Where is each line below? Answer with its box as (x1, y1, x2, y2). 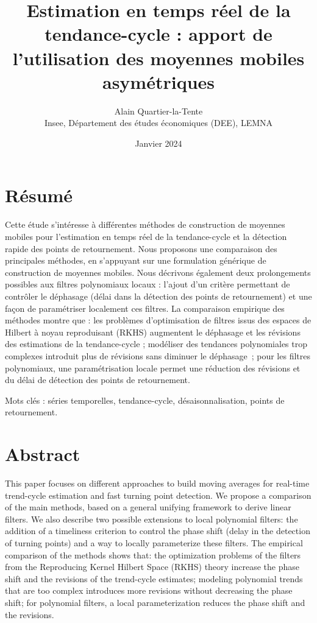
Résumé (5, 183, 73, 208)
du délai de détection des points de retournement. (5, 373, 190, 386)
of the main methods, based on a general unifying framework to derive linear (5, 501, 291, 513)
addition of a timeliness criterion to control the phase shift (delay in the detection (5, 524, 310, 537)
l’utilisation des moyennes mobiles (12, 45, 305, 70)
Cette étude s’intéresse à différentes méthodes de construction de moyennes (5, 218, 285, 231)
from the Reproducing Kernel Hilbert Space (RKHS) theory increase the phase (5, 560, 300, 573)
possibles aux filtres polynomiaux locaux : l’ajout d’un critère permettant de (5, 278, 290, 290)
